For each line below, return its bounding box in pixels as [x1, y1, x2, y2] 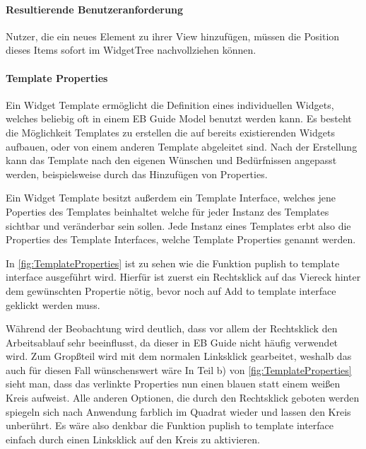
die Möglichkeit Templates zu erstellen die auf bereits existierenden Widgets [6, 124, 335, 139]
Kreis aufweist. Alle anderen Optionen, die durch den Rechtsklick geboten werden [6, 390, 360, 405]
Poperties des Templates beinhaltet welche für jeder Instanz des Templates [6, 204, 329, 218]
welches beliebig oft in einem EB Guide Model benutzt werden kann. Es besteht [6, 111, 352, 126]
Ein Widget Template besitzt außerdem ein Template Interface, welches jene [6, 190, 336, 205]
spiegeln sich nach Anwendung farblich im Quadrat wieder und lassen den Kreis [6, 404, 351, 419]
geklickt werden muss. [6, 297, 100, 312]
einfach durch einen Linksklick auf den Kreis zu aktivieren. [6, 431, 260, 446]
